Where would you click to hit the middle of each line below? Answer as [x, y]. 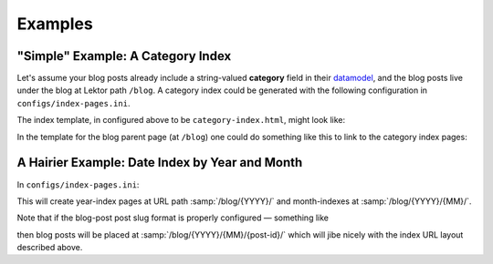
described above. [50, 248]
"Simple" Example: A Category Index [124, 56]
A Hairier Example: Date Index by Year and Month [160, 162]
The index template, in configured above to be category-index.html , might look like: [181, 120]
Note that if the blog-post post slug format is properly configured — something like [173, 218]
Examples [55, 24]
